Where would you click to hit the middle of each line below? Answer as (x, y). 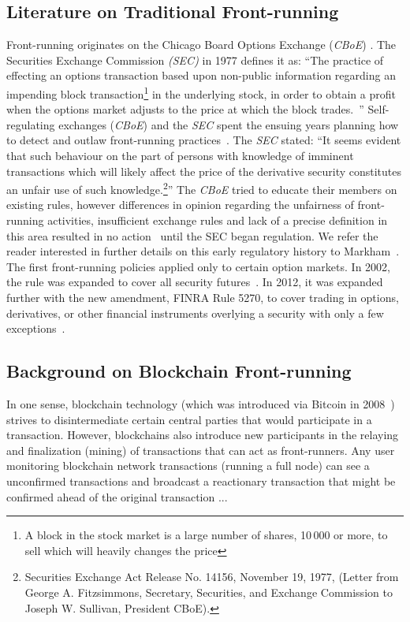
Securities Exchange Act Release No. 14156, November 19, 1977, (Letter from (212, 577)
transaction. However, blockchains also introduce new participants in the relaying (203, 435)
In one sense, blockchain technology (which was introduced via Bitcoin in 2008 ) (201, 404)
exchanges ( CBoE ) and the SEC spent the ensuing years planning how (229, 124)
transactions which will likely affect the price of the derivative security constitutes (204, 171)
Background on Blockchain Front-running (179, 371)
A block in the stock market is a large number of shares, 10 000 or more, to (206, 535)
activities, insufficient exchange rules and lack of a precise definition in (218, 220)
